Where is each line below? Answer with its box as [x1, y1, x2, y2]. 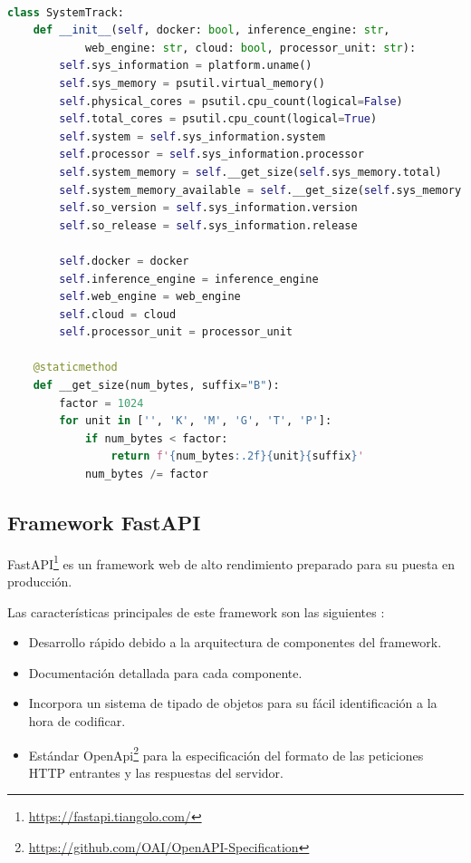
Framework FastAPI [7, 509, 201, 537]
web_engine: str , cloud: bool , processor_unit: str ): [84, 41, 417, 54]
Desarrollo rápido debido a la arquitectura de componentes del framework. [28, 633, 442, 652]
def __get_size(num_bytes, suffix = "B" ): [33, 379, 280, 393]
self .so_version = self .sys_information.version [59, 201, 358, 215]
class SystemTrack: [7, 5, 124, 19]
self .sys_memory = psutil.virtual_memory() [59, 76, 325, 90]
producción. [7, 572, 72, 591]
